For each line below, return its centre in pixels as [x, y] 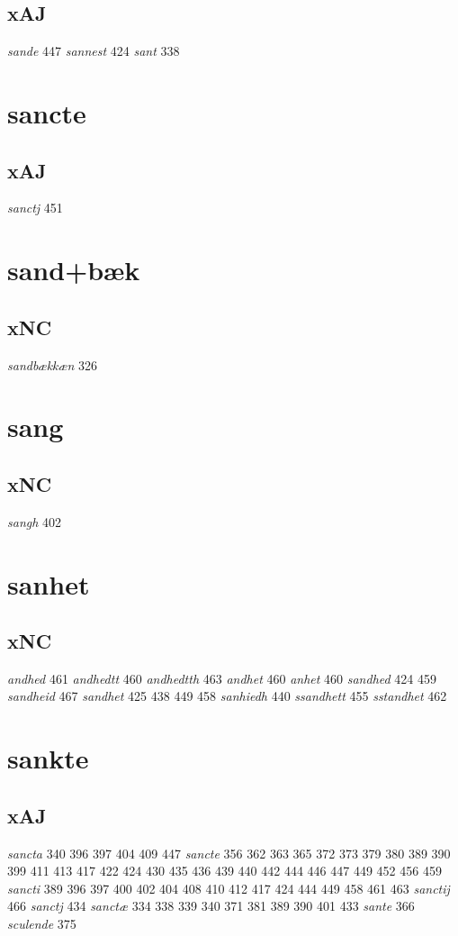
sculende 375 [42, 924]
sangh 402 [35, 521]
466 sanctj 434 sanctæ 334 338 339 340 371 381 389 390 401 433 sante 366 [211, 906]
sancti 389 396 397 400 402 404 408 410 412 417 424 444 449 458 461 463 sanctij [229, 888]
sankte [48, 758]
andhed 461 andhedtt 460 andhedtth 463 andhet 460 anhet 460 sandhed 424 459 [222, 678]
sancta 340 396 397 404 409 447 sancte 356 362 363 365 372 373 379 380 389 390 [229, 853]
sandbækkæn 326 [53, 364]
